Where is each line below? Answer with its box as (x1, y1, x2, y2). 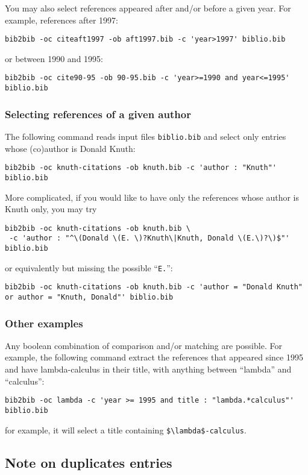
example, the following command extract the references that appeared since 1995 (5, 351, 303, 363)
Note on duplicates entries (5, 453, 172, 471)
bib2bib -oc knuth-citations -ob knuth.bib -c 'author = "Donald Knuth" (5, 283, 303, 292)
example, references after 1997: (5, 13, 119, 26)
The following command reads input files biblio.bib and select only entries (5, 130, 286, 142)
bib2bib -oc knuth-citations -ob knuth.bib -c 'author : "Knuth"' (5, 163, 277, 172)
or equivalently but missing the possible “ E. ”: (5, 261, 173, 274)
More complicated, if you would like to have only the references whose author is (5, 190, 300, 203)
